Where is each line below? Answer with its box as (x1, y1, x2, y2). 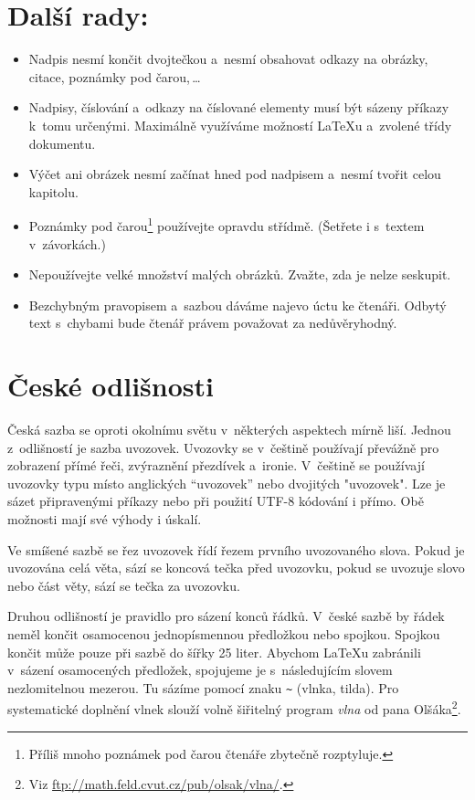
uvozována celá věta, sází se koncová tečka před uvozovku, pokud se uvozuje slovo (7, 558, 465, 577)
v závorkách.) (28, 234, 106, 253)
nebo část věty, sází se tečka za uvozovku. (7, 575, 240, 595)
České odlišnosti (7, 367, 214, 405)
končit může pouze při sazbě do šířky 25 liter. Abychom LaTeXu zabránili (7, 642, 421, 661)
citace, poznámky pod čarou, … (28, 67, 201, 86)
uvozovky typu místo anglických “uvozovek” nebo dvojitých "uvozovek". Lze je (7, 473, 446, 492)
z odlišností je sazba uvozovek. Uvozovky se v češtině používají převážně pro (7, 437, 439, 457)
